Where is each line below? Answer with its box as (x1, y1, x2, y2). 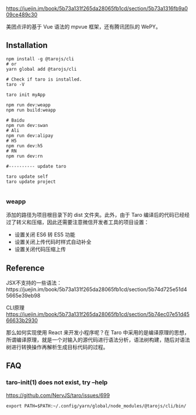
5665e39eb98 (6, 292, 41, 299)
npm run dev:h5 (6, 143, 43, 148)
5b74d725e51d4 (148, 286, 187, 293)
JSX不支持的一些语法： (6, 279, 62, 286)
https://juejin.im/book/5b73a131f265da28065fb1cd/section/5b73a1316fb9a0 (6, 5, 188, 12)
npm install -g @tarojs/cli (6, 56, 75, 62)
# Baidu (6, 117, 25, 123)
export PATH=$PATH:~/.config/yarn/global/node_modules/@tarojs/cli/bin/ (6, 403, 187, 409)
